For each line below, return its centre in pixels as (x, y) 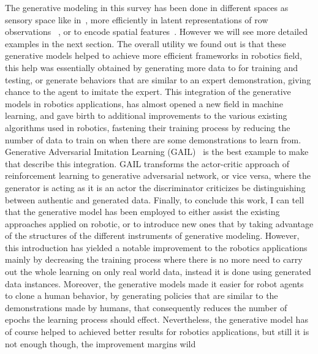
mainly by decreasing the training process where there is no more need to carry (154, 259)
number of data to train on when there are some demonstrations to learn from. (153, 139)
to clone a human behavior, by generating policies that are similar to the (142, 296)
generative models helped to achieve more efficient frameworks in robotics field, (153, 55)
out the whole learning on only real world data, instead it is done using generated (158, 272)
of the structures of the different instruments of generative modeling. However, (152, 235)
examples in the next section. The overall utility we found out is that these (146, 43)
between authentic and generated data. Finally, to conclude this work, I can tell (155, 199)
